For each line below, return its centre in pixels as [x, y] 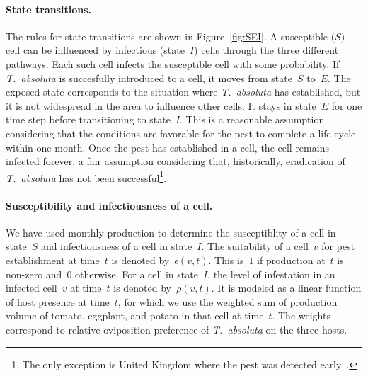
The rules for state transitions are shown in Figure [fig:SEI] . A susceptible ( [171, 36]
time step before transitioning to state [88, 119]
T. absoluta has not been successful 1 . [86, 176]
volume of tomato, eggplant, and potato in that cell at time [135, 315]
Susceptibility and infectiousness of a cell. [109, 205]
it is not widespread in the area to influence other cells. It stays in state [161, 105]
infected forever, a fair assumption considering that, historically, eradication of [176, 161]
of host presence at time [58, 301]
